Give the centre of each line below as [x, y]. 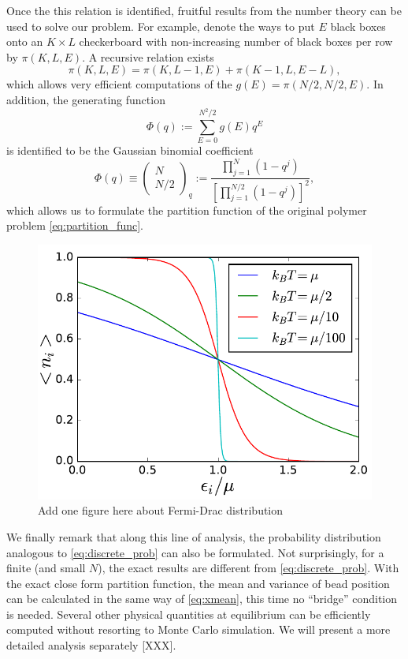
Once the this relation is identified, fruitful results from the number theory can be [204, 10]
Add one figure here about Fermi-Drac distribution [161, 510]
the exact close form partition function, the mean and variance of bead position [198, 583]
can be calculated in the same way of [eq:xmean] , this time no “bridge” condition [202, 599]
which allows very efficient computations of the [119, 84]
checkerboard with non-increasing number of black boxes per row [236, 41]
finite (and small [46, 568]
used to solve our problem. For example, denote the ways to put [161, 26]
